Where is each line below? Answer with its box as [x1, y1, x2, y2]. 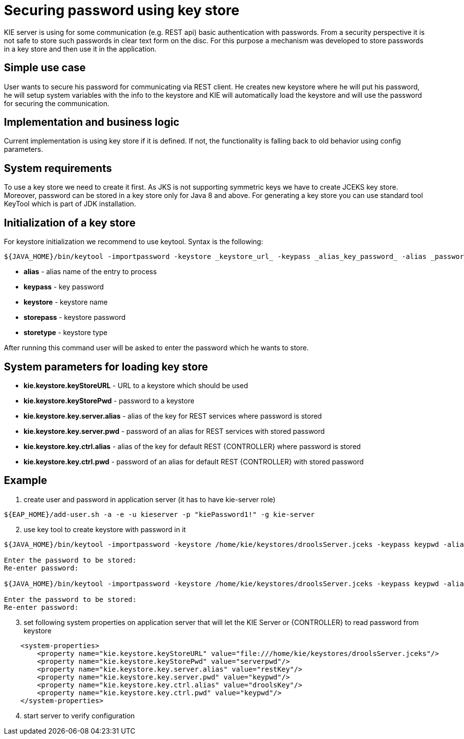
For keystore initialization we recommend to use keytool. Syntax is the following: [4, 237, 263, 246]
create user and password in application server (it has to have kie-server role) [24, 495, 276, 504]
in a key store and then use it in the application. [4, 44, 157, 53]
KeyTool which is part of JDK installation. [4, 199, 136, 208]
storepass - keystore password [24, 313, 126, 322]
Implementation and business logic [4, 116, 179, 129]
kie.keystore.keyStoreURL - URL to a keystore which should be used [24, 381, 248, 390]
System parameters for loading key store [4, 360, 208, 373]
